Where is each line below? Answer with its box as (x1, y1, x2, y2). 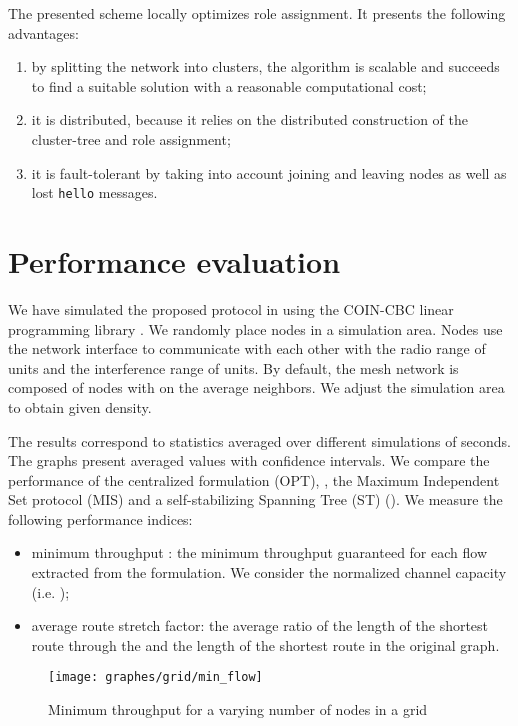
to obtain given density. (8, 396, 152, 417)
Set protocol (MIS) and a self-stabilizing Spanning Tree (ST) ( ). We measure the (8, 489, 503, 510)
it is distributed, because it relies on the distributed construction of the (31, 109, 468, 130)
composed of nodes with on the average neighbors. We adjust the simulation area (8, 377, 505, 398)
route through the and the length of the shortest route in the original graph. (31, 634, 500, 655)
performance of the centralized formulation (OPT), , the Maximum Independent (8, 469, 500, 490)
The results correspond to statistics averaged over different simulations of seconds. (8, 430, 512, 451)
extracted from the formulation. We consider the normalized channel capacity (31, 562, 507, 583)
